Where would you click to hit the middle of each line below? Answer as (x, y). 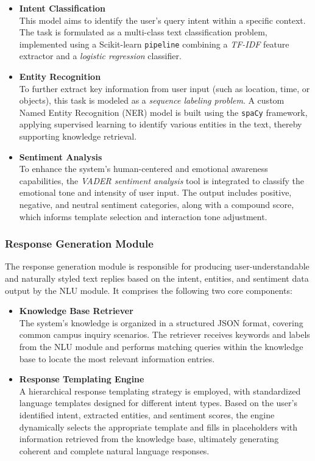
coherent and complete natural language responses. (114, 450)
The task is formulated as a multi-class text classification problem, (143, 32)
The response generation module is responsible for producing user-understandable (157, 266)
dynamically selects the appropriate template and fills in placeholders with (158, 427)
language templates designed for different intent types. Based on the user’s (158, 403)
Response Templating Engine (82, 379)
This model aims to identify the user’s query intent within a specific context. (162, 20)
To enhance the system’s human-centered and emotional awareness (143, 169)
